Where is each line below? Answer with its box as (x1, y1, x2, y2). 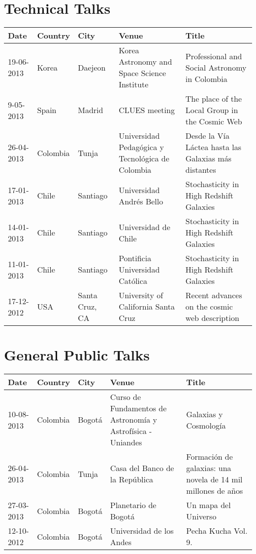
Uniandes (110, 436, 142, 448)
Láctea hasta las (185, 141, 242, 153)
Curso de (110, 391, 141, 403)
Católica (119, 275, 147, 287)
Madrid (78, 104, 103, 116)
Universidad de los (110, 525, 174, 537)
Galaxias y (186, 408, 223, 420)
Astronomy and (119, 56, 172, 68)
